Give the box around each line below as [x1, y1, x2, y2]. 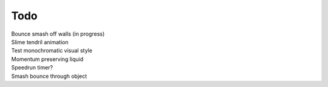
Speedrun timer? [11, 64, 53, 71]
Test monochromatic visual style [11, 47, 92, 54]
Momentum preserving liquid [11, 55, 84, 63]
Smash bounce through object [11, 72, 87, 80]
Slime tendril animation [11, 38, 69, 45]
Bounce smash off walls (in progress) [11, 30, 105, 37]
